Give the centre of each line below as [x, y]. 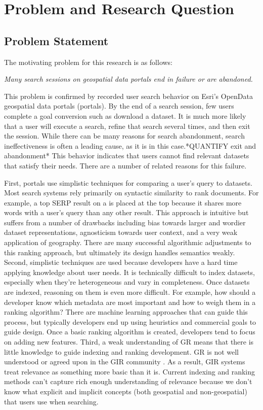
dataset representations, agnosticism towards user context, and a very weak [121, 232]
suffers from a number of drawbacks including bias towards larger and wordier [125, 222]
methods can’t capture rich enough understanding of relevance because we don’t [128, 381]
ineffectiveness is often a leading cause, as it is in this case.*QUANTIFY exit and [130, 145]
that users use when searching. [51, 401]
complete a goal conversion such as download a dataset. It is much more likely [125, 115]
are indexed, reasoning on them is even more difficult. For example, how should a [130, 292]
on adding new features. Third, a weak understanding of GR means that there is [129, 342]
